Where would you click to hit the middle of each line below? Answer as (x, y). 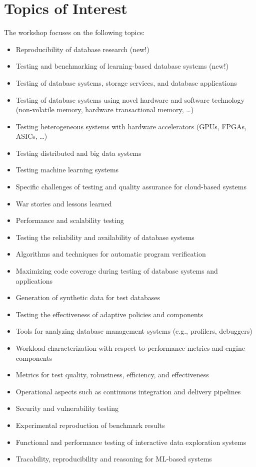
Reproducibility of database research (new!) (82, 49)
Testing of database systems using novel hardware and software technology (130, 99)
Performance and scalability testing (70, 220)
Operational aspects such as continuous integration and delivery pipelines (128, 391)
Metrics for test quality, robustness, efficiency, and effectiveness (112, 375)
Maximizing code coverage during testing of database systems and (117, 271)
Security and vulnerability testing (67, 408)
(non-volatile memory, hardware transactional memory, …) (105, 109)
